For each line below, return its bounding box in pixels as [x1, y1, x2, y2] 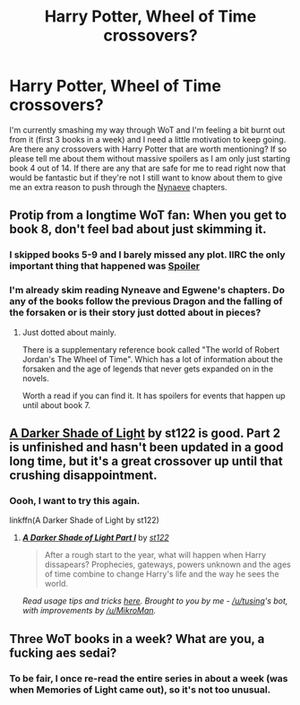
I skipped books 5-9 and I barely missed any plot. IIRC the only [9, 248, 286, 261]
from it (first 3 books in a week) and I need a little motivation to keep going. [9, 134, 287, 144]
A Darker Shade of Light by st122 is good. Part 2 [9, 425, 280, 440]
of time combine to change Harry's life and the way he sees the [44, 569, 279, 579]
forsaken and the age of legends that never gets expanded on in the [21, 363, 274, 374]
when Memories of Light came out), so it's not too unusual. [9, 683, 271, 696]
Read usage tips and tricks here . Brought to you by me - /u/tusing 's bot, [21, 596, 288, 606]
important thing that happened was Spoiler [9, 260, 200, 273]
